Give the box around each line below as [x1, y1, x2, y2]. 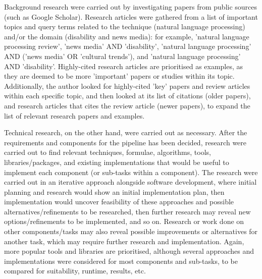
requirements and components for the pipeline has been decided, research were [4, 137, 247, 147]
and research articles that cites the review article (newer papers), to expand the [4, 100, 250, 110]
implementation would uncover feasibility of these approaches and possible [4, 196, 234, 207]
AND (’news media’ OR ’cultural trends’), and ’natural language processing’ [4, 50, 241, 61]
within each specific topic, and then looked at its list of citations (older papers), [4, 90, 251, 101]
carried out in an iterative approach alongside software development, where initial [4, 177, 257, 187]
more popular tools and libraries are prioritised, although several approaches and [4, 246, 254, 256]
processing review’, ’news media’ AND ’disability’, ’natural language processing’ [4, 41, 251, 51]
